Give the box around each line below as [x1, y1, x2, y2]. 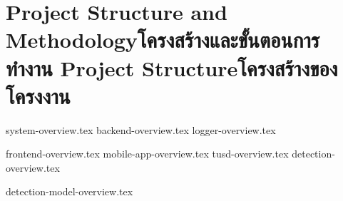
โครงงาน [6, 81, 71, 110]
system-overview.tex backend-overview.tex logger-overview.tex [6, 122, 276, 137]
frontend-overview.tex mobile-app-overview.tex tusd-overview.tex [6, 146, 289, 161]
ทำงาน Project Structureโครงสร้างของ [6, 53, 338, 82]
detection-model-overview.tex [6, 184, 133, 199]
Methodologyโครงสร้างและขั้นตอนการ [6, 25, 320, 54]
